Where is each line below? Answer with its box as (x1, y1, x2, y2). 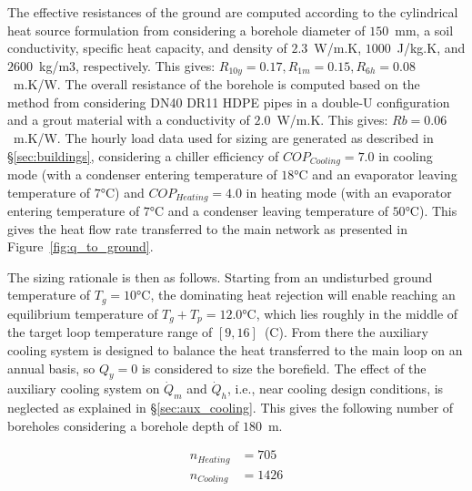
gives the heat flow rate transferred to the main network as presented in (7, 219, 407, 238)
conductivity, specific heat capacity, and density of (7, 38, 287, 57)
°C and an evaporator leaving (294, 165, 457, 184)
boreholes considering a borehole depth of (7, 415, 239, 435)
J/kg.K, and (397, 38, 466, 57)
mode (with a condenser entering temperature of (7, 165, 277, 184)
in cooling (378, 146, 433, 165)
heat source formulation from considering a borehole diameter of (7, 20, 366, 39)
